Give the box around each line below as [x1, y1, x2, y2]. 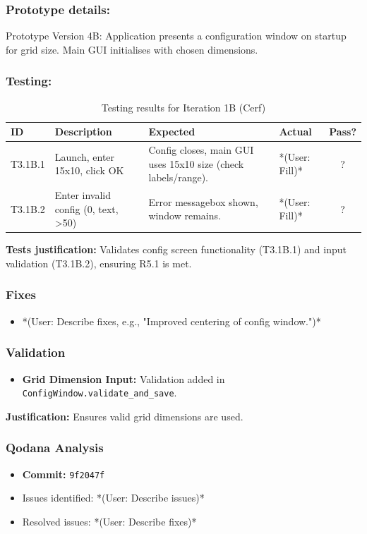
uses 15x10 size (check [148, 156, 244, 171]
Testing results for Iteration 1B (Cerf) [101, 99, 266, 114]
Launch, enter [54, 149, 115, 164]
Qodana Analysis [6, 439, 104, 456]
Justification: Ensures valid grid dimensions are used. [6, 408, 243, 423]
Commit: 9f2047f [22, 466, 105, 481]
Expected [148, 124, 195, 139]
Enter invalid [54, 188, 112, 202]
